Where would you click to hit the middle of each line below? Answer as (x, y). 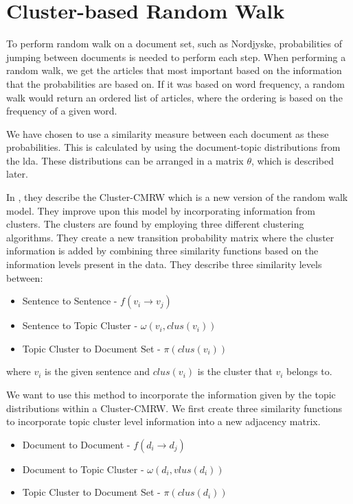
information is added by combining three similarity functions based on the (162, 251)
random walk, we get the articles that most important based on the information (174, 70)
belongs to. (309, 371)
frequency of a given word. (62, 111)
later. (17, 174)
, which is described (293, 160)
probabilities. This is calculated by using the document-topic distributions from (173, 147)
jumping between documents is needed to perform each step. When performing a (176, 57)
